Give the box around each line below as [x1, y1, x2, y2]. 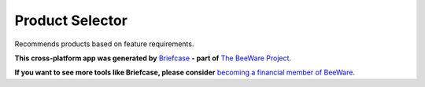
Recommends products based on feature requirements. [14, 39, 194, 49]
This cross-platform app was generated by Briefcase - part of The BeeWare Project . [14, 53, 291, 63]
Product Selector [14, 12, 128, 29]
